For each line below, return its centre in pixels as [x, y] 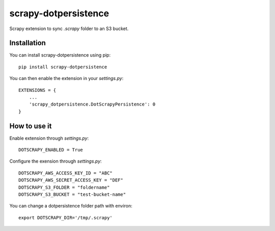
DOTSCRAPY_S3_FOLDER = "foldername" [64, 187]
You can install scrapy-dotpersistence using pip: [60, 55]
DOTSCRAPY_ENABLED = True [51, 150]
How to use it [31, 126]
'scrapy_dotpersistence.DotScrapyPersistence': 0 [92, 104]
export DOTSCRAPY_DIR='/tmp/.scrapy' [66, 217]
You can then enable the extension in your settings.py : [66, 79]
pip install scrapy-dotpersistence [63, 67]
